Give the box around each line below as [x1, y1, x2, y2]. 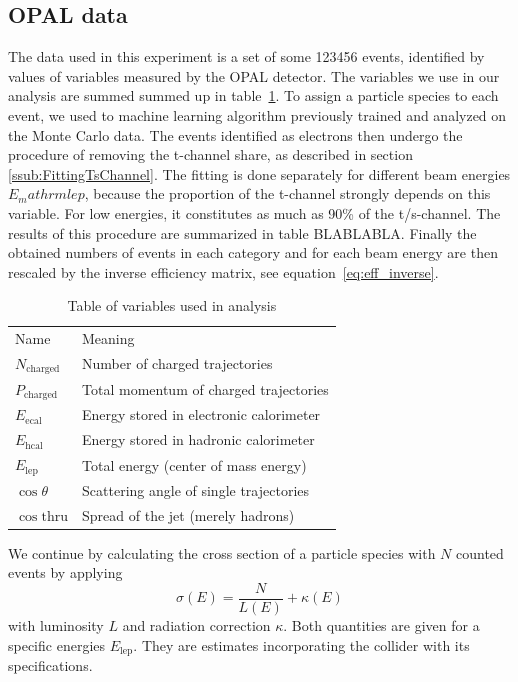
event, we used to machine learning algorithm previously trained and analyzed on [8, 104, 507, 125]
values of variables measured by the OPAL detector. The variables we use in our [8, 65, 500, 86]
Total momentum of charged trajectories [82, 379, 329, 400]
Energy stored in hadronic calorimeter [82, 429, 315, 450]
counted [456, 542, 504, 563]
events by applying [8, 562, 123, 583]
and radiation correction [122, 615, 271, 635]
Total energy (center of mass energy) [82, 454, 307, 475]
